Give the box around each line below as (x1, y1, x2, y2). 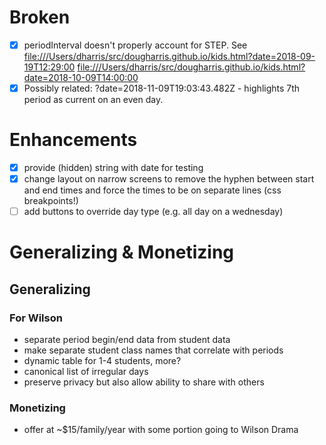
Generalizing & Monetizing (9, 241, 235, 264)
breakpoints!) (23, 195, 79, 207)
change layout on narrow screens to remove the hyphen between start (23, 173, 315, 185)
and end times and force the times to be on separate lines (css (23, 184, 282, 196)
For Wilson (9, 311, 63, 325)
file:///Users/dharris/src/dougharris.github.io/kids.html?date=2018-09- (23, 51, 316, 62)
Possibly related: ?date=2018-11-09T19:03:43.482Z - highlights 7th (23, 82, 301, 94)
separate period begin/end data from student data (23, 334, 231, 346)
